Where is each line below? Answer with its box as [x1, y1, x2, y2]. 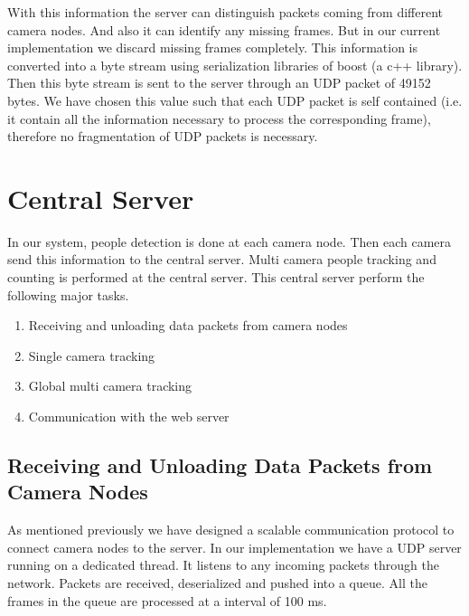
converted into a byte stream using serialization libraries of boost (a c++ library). [7, 55, 463, 74]
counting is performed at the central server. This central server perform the [7, 268, 425, 287]
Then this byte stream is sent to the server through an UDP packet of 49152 [7, 73, 431, 92]
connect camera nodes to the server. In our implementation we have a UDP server [7, 537, 462, 556]
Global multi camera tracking [28, 376, 192, 395]
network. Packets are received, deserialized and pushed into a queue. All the [7, 573, 427, 592]
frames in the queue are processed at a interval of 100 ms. [7, 591, 327, 610]
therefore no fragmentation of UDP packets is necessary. [7, 127, 318, 146]
